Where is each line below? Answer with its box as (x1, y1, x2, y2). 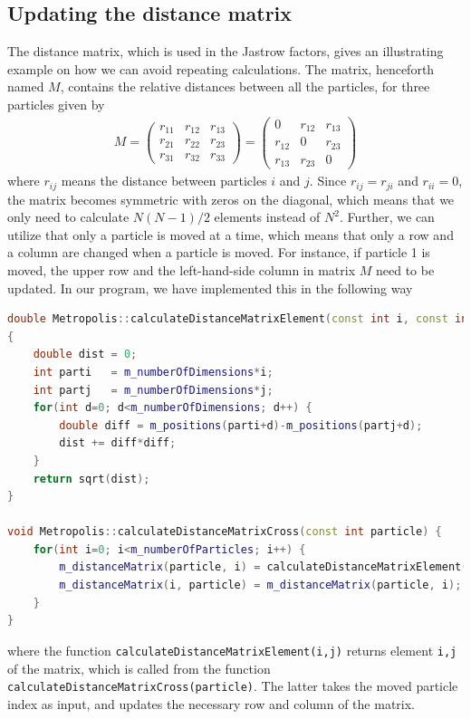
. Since (309, 171, 347, 190)
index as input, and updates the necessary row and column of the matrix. (7, 694, 416, 713)
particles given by (7, 94, 105, 113)
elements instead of (214, 207, 321, 226)
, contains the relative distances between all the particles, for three (60, 77, 430, 96)
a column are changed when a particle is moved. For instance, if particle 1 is (7, 243, 430, 262)
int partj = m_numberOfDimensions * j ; (33, 383, 274, 397)
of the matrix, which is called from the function (7, 658, 271, 677)
